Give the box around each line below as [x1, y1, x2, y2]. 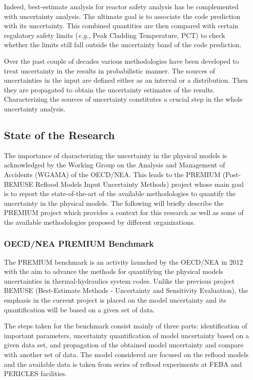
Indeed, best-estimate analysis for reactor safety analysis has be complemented [4, 1, 239, 11]
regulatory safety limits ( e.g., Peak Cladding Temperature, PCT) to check [4, 30, 225, 40]
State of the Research [4, 127, 115, 142]
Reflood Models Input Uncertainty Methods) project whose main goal [35, 179, 244, 189]
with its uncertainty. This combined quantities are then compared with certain [4, 20, 238, 31]
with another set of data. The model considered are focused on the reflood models [4, 349, 249, 360]
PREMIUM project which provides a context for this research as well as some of [4, 207, 244, 217]
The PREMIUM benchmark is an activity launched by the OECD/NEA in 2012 [4, 256, 243, 267]
